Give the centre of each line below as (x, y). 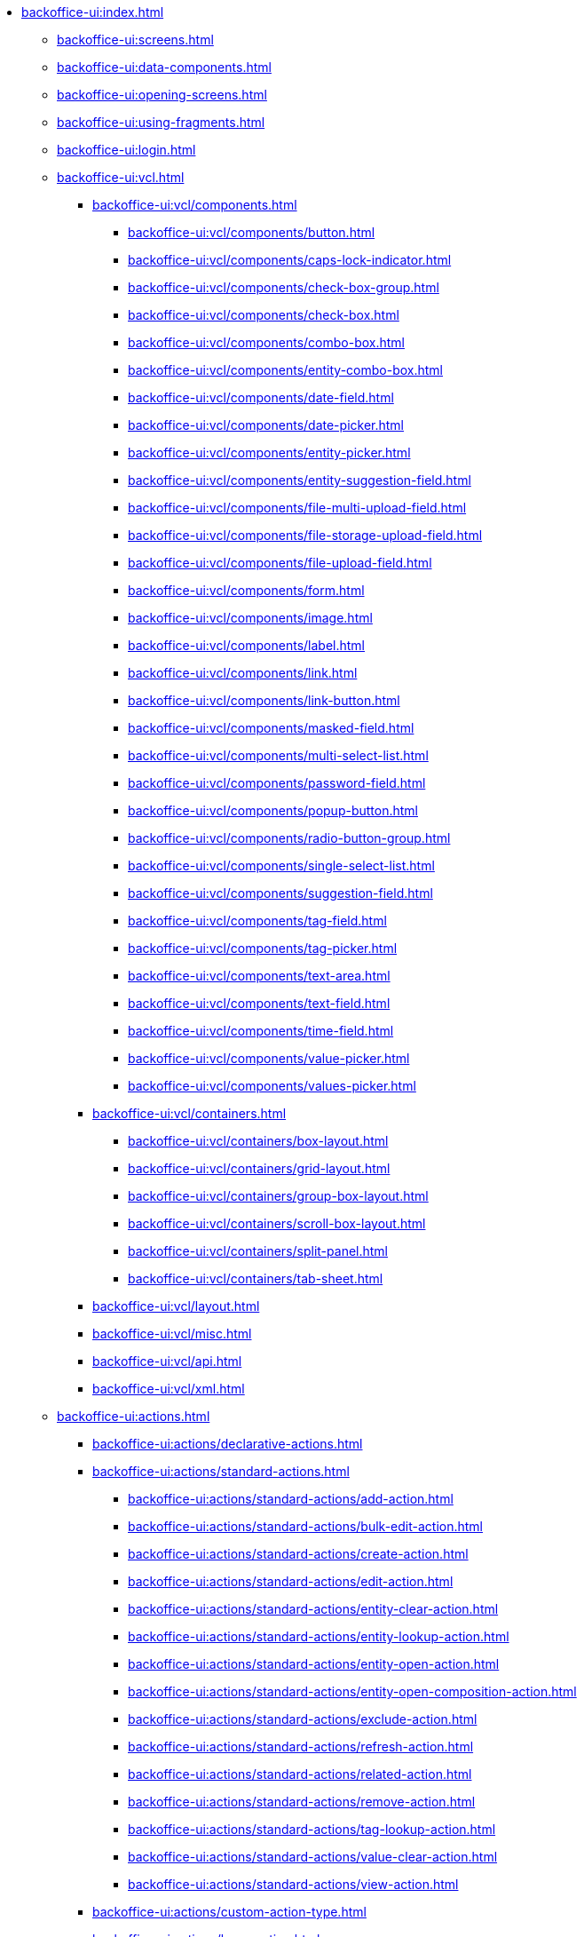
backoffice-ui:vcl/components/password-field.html (277, 783)
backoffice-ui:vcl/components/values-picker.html (272, 1086)
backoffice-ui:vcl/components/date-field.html (261, 397)
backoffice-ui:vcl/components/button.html (252, 232)
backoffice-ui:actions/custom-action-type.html (229, 1912)
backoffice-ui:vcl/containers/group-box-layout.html (278, 1196)
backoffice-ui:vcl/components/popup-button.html (273, 810)
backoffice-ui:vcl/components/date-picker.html (266, 425)
